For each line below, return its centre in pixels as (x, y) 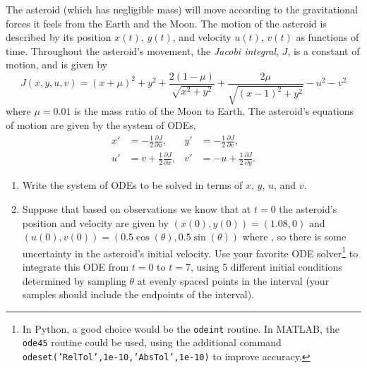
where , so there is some (294, 237)
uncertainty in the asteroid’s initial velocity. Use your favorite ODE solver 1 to (190, 252)
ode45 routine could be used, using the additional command (152, 342)
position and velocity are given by (95, 222)
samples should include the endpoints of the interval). (138, 294)
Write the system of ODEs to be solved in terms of (132, 185)
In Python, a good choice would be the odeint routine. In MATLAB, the (181, 328)
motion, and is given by (56, 65)
